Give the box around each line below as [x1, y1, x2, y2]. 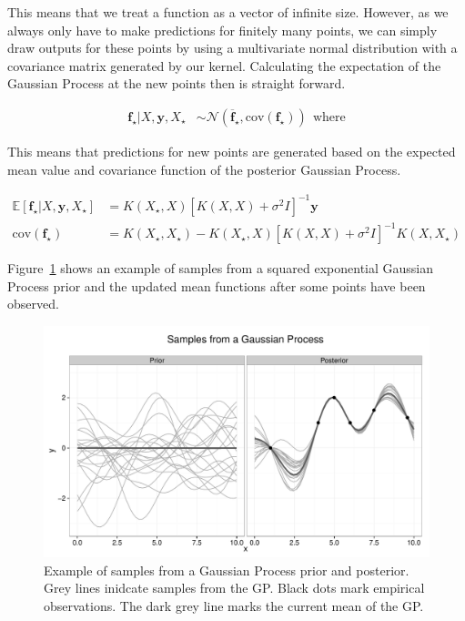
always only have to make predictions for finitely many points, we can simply [7, 20, 438, 39]
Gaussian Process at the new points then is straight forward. [7, 74, 346, 93]
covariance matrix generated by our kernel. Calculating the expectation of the [7, 56, 441, 75]
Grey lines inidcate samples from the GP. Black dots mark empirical [44, 578, 425, 597]
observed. [7, 294, 59, 313]
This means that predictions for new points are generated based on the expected [7, 142, 456, 160]
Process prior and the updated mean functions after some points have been [7, 276, 426, 295]
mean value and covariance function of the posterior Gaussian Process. [7, 159, 401, 178]
